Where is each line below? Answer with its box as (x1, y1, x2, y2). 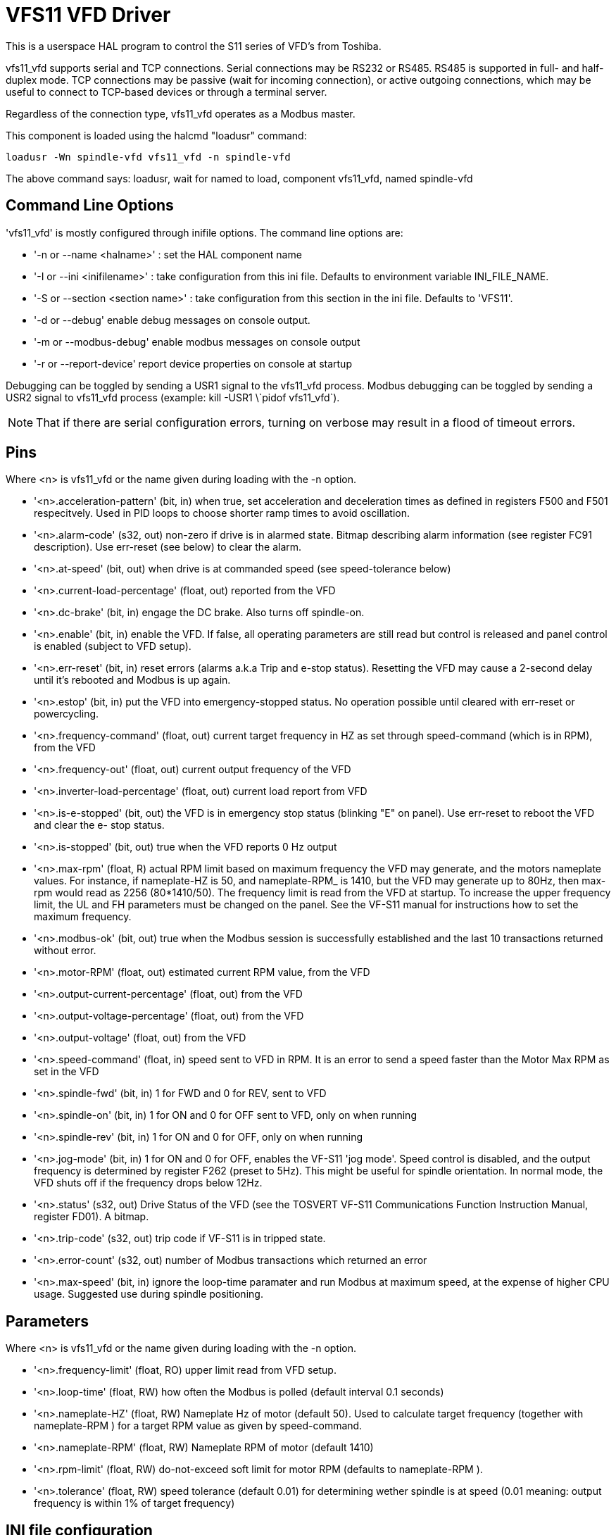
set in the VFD (34, 1065, 99, 1078)
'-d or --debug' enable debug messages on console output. (34, 313, 310, 326)
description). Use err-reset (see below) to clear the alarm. (34, 541, 302, 553)
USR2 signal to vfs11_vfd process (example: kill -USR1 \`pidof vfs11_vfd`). (6, 391, 340, 403)
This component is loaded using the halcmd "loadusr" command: (6, 129, 307, 142)
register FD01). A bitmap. (34, 1210, 149, 1223)
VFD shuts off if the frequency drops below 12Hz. (34, 1177, 263, 1189)
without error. (34, 944, 96, 957)
